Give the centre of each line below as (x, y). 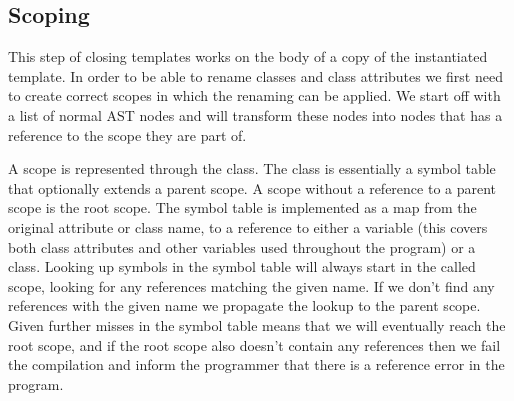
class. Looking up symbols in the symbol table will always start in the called (242, 266)
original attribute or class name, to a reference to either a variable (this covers (248, 226)
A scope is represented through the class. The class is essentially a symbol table (252, 168)
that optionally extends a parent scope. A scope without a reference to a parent (252, 187)
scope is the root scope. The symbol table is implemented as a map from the (242, 207)
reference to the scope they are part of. (127, 134)
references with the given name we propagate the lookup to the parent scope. (244, 305)
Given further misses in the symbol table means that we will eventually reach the (257, 324)
